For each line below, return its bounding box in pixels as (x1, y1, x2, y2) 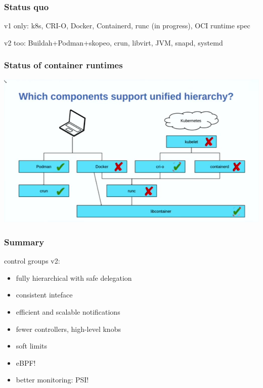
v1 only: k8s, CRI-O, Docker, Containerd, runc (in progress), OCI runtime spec (4, 20, 250, 31)
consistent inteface (16, 289, 73, 300)
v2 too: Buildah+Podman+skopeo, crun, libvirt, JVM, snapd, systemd (4, 37, 223, 48)
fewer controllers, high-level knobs (16, 323, 121, 334)
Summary (4, 235, 45, 248)
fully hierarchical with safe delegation (16, 272, 132, 283)
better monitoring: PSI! (16, 374, 89, 385)
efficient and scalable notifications (16, 306, 120, 317)
